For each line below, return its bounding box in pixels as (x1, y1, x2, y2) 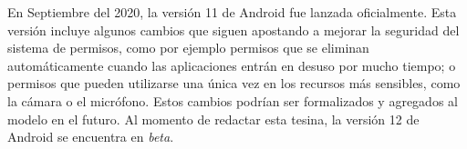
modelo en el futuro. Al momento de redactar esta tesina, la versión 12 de (7, 109, 420, 128)
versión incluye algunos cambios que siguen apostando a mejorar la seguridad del (7, 20, 460, 39)
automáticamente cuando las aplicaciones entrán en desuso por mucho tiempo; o (7, 55, 456, 74)
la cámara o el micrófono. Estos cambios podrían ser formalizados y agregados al (7, 91, 458, 110)
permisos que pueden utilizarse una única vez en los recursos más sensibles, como (7, 74, 461, 93)
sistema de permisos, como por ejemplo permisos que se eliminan (7, 38, 369, 57)
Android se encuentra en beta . (7, 127, 174, 146)
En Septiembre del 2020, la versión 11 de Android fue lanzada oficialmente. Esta (7, 3, 457, 21)
